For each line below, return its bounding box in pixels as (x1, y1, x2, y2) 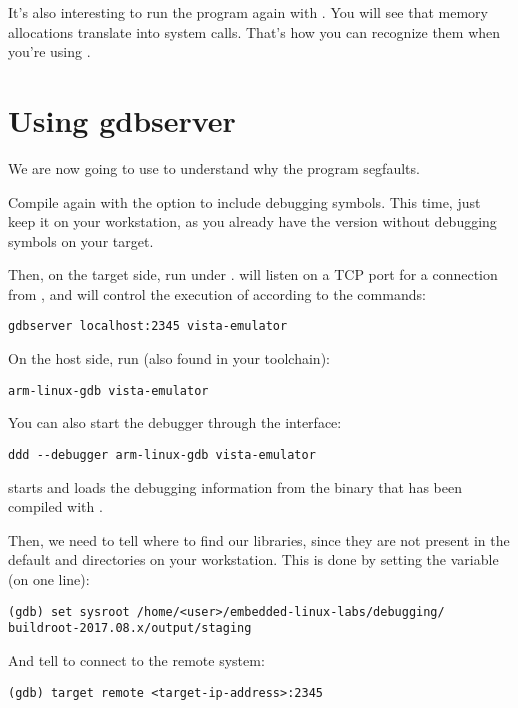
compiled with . (8, 496, 103, 517)
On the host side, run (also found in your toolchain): (8, 348, 330, 369)
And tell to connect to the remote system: (8, 649, 265, 670)
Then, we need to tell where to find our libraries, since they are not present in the (8, 529, 510, 550)
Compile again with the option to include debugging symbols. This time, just (8, 191, 481, 212)
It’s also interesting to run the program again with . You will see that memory (8, 2, 488, 22)
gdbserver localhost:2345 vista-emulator (8, 319, 288, 334)
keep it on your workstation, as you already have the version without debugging (8, 211, 497, 232)
